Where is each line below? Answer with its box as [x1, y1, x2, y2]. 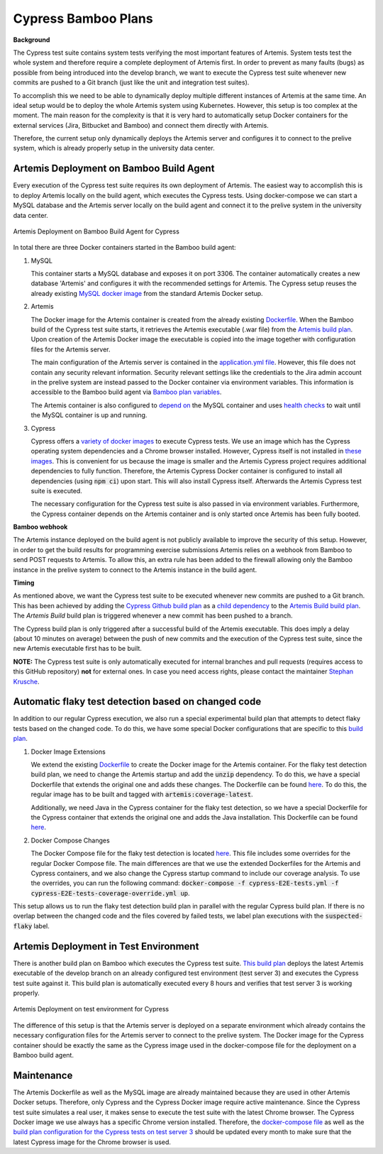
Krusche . [13, 677, 40, 686]
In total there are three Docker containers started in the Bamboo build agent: [13, 243, 237, 252]
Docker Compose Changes [30, 836, 110, 845]
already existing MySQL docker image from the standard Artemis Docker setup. [30, 289, 263, 297]
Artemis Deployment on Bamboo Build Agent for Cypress [13, 227, 180, 236]
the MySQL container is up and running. [30, 411, 148, 419]
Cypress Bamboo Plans [13, 11, 153, 26]
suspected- [325, 912, 363, 921]
